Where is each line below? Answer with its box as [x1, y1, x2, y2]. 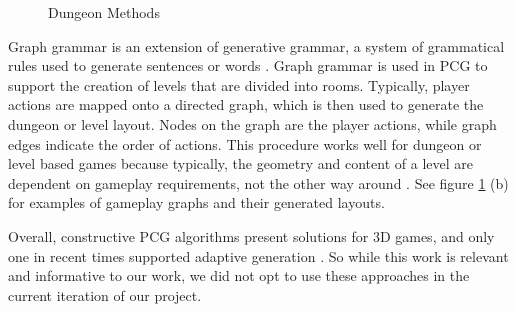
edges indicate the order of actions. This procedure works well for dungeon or [8, 133, 482, 154]
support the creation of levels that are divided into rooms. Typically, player [8, 74, 470, 95]
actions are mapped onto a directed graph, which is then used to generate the [8, 94, 484, 115]
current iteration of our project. [8, 284, 202, 305]
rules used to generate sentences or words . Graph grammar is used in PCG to [8, 55, 488, 76]
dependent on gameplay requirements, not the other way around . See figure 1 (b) [8, 172, 509, 193]
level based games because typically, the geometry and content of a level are [8, 153, 473, 174]
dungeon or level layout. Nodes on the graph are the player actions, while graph [8, 113, 497, 134]
